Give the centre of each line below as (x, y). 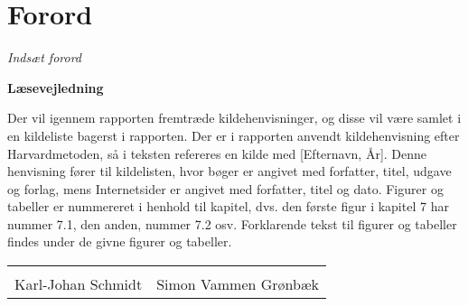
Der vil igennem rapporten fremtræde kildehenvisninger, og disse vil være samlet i (234, 118)
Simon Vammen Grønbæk (238, 284)
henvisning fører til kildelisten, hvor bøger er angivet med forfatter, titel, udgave (229, 171)
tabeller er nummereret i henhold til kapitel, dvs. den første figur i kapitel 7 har (228, 206)
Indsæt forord (44, 57)
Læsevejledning (56, 87)
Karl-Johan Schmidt (79, 284)
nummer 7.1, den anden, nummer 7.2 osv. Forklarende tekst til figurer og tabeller (232, 223)
